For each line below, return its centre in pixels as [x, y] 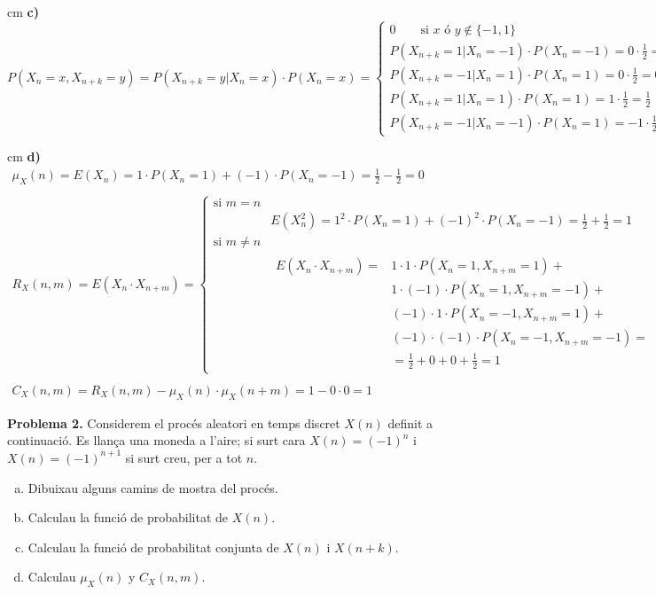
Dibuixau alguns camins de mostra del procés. [153, 487]
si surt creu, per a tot [184, 457]
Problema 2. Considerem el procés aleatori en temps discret [174, 422]
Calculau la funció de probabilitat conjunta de [153, 547]
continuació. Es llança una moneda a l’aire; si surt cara [156, 440]
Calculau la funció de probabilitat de [128, 517]
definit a [410, 422]
